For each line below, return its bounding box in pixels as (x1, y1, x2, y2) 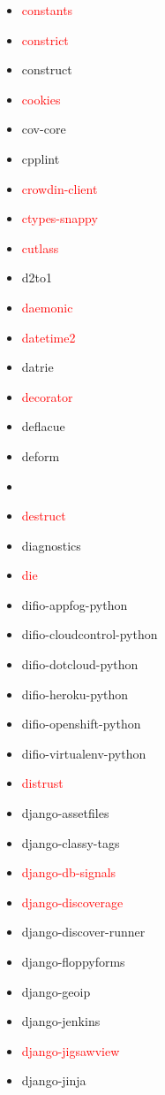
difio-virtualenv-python (21, 744, 146, 762)
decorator (21, 387, 73, 405)
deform (21, 446, 60, 465)
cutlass (21, 238, 59, 257)
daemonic (21, 297, 73, 316)
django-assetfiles (21, 804, 109, 822)
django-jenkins (21, 1012, 101, 1030)
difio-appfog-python (21, 595, 128, 613)
